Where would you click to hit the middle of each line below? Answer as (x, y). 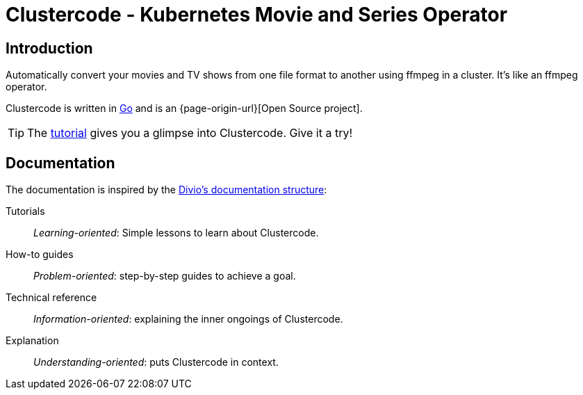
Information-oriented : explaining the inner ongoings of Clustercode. (188, 319)
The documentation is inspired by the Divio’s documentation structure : (166, 190)
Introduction (49, 48)
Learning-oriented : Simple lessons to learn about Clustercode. (176, 233)
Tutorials (25, 211)
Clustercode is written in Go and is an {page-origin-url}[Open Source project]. (184, 108)
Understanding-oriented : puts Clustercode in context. (156, 362)
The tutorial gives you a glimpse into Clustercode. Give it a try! (190, 133)
